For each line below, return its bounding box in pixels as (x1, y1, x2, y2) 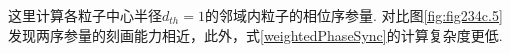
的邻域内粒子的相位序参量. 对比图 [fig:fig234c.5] (204, 5, 503, 25)
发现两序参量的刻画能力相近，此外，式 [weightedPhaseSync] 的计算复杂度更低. (8, 24, 503, 45)
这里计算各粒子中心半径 (8, 5, 162, 25)
